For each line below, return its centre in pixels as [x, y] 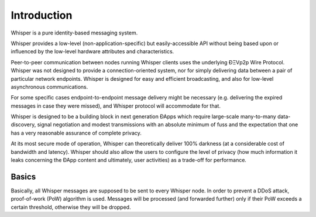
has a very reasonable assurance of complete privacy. [76, 133]
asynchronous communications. [49, 87]
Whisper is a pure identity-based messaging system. [74, 33]
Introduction [42, 15]
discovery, [23, 125]
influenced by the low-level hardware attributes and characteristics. [92, 51]
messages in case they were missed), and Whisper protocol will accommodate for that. [116, 106]
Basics [23, 176]
